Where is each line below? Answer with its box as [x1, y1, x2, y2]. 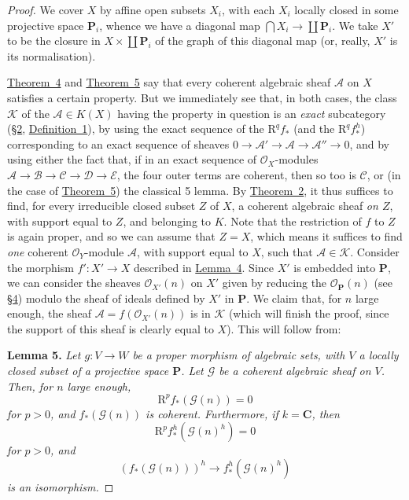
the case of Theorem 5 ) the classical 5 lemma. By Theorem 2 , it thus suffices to [7, 182, 393, 198]
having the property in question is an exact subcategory [117, 105, 386, 121]
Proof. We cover [7, 2, 84, 17]
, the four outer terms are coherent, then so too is [116, 166, 356, 182]
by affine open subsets [100, 2, 206, 17]
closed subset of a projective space [7, 362, 169, 379]
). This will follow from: [227, 320, 341, 336]
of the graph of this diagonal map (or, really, [155, 32, 370, 49]
